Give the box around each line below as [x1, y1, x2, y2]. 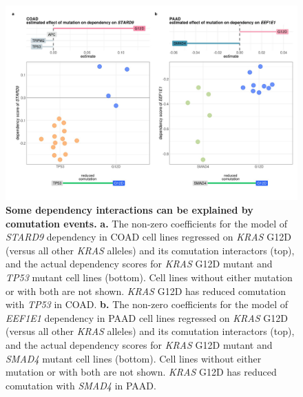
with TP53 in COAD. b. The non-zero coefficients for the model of [6, 297, 289, 312]
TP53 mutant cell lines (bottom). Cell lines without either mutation [6, 269, 293, 284]
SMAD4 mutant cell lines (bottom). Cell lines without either [6, 351, 262, 365]
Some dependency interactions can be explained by [6, 202, 253, 216]
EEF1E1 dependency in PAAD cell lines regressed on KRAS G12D [6, 310, 288, 325]
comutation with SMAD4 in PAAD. [6, 378, 156, 392]
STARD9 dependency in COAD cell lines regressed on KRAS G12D [6, 230, 291, 244]
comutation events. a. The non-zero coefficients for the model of [6, 216, 288, 230]
